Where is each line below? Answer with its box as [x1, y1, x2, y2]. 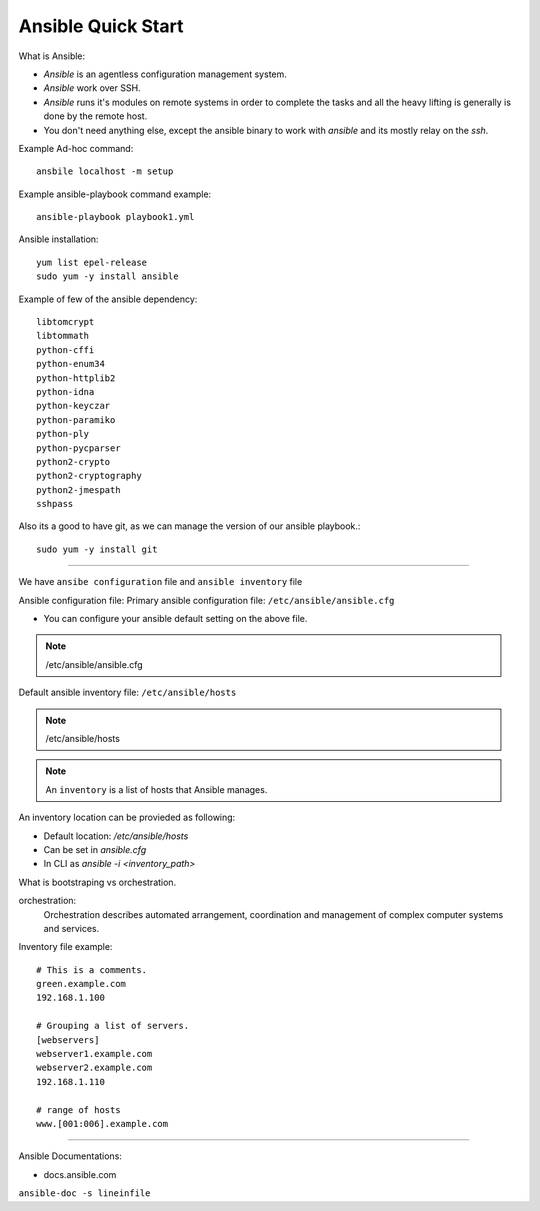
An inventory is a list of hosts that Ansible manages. [45, 783, 268, 795]
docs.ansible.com [43, 1168, 117, 1180]
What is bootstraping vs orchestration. [18, 876, 177, 888]
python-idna [36, 386, 95, 397]
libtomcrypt [36, 316, 95, 328]
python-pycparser [36, 442, 121, 454]
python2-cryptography [36, 470, 142, 482]
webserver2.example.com [36, 1062, 153, 1074]
